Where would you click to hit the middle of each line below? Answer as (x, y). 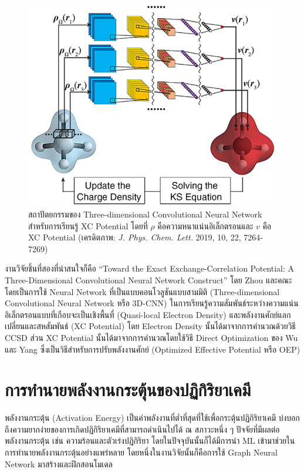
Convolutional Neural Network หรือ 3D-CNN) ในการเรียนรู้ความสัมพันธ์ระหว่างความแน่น (152, 303)
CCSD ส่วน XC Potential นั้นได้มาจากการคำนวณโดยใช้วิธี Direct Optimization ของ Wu (151, 337)
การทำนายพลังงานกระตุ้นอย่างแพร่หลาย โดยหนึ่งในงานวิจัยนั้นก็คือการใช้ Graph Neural (141, 452)
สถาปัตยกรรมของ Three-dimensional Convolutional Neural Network (145, 214)
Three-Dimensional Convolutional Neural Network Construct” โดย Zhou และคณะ (148, 279)
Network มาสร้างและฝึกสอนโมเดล (59, 463)
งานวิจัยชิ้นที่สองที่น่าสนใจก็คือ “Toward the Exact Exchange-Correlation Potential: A (150, 268)
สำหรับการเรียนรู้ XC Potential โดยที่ (88, 225)
